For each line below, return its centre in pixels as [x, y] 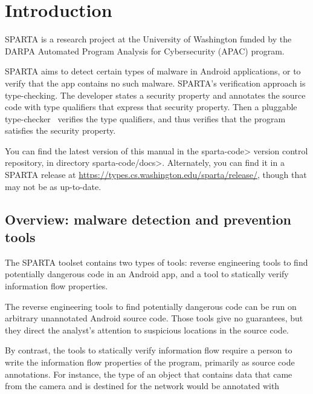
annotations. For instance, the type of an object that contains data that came [149, 374]
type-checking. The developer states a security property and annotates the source [155, 95]
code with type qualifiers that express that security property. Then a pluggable [151, 107]
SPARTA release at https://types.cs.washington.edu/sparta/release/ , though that [156, 175]
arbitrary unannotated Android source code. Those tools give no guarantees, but [154, 318]
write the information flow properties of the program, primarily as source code [150, 362]
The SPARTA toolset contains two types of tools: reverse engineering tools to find [156, 262]
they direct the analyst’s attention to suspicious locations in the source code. [147, 330]
